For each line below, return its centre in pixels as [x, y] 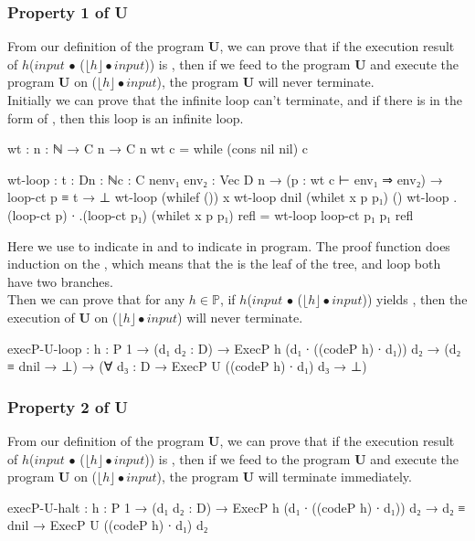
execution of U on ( [63, 317]
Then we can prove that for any [96, 299]
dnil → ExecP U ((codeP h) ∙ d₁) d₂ [108, 525]
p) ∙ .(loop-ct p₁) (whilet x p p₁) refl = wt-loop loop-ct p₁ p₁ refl [234, 214]
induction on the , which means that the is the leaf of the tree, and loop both [224, 264]
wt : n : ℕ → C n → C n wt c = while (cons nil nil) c [158, 149]
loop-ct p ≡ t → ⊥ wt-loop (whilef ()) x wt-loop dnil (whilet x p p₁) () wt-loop [228, 197]
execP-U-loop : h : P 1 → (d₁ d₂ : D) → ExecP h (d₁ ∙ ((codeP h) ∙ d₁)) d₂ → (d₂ [234, 348]
